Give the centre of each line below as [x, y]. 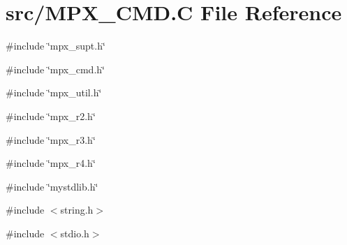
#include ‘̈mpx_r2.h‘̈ [51, 116]
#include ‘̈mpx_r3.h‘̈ [51, 139]
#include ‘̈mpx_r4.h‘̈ [51, 163]
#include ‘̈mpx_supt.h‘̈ [56, 46]
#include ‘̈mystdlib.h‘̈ [52, 186]
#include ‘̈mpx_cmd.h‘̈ [55, 69]
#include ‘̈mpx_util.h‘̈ [54, 92]
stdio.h [75, 233]
